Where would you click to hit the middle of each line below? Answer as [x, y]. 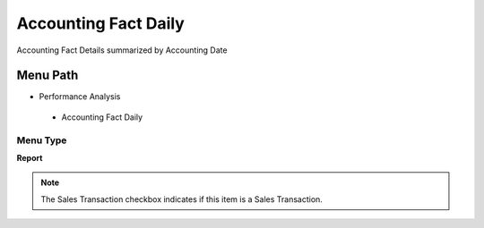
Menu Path [48, 76]
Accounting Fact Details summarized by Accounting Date [122, 50]
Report [30, 157]
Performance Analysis [80, 97]
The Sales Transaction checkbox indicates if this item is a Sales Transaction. [181, 199]
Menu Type [42, 140]
